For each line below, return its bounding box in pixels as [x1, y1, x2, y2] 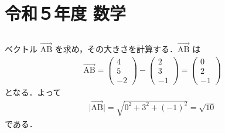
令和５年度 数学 [5, 1, 126, 25]
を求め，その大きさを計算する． [54, 42, 178, 54]
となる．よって [5, 86, 62, 98]
